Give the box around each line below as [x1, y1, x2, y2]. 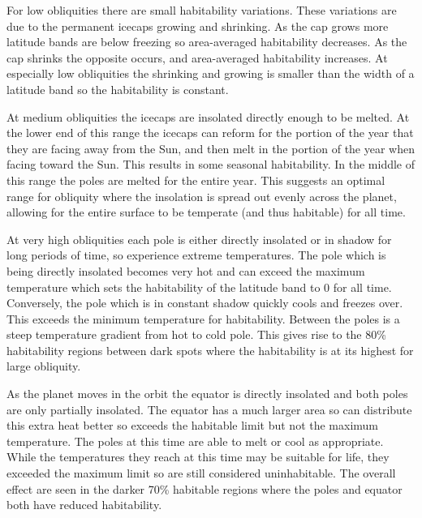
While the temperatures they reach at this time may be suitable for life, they [6, 448, 390, 465]
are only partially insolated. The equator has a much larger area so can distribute [6, 400, 412, 417]
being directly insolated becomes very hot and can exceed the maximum [6, 262, 365, 279]
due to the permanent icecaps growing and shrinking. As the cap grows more [6, 17, 389, 34]
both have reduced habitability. [6, 496, 162, 513]
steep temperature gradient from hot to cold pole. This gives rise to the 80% [6, 326, 386, 343]
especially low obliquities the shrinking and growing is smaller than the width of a [6, 65, 415, 82]
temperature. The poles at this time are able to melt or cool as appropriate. [6, 432, 384, 449]
